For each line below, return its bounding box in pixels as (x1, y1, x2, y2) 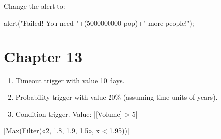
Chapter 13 (4, 46, 83, 67)
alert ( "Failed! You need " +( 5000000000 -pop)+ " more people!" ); (4, 17, 194, 28)
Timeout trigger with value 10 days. (15, 75, 125, 86)
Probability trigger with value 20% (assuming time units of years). (15, 92, 218, 102)
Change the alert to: (4, 1, 65, 11)
